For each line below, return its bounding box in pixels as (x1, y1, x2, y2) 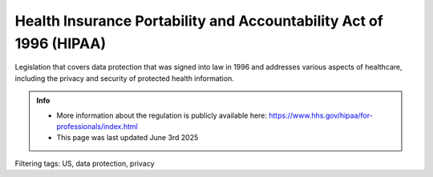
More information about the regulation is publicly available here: (56, 111, 268, 120)
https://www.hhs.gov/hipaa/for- (269, 111, 373, 120)
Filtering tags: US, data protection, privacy (14, 159, 155, 168)
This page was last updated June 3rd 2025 (56, 133, 199, 143)
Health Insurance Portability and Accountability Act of (14, 12, 384, 30)
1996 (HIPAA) (14, 34, 107, 52)
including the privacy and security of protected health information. (14, 73, 234, 83)
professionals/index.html (56, 121, 138, 131)
